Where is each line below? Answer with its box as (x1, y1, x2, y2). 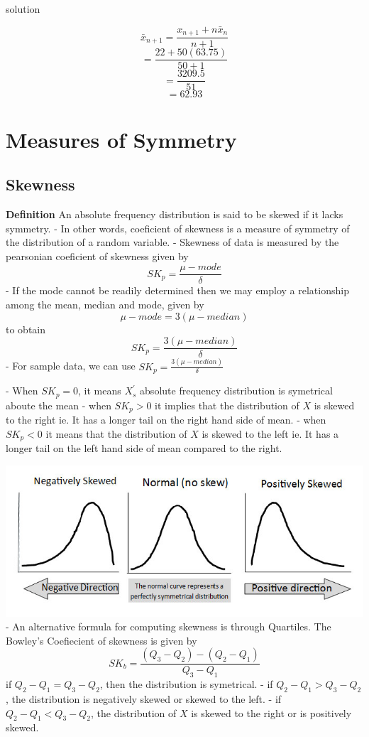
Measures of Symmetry (6, 124, 237, 154)
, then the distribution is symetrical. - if (99, 677, 273, 692)
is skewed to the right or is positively (191, 705, 352, 720)
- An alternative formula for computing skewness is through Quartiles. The (6, 619, 331, 634)
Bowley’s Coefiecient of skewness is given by (6, 633, 197, 647)
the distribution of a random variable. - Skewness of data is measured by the (6, 235, 339, 249)
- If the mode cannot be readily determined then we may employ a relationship (6, 283, 349, 298)
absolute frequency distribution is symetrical (140, 383, 333, 398)
